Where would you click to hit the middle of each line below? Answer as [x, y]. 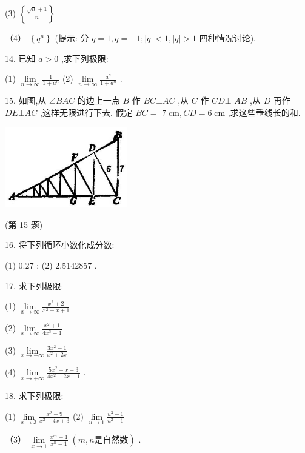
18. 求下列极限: [34, 396]
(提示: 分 [72, 38]
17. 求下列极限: [34, 285]
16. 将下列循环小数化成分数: [60, 245]
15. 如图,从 [26, 100]
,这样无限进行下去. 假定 [86, 112]
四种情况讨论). [227, 38]
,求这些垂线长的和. [264, 112]
